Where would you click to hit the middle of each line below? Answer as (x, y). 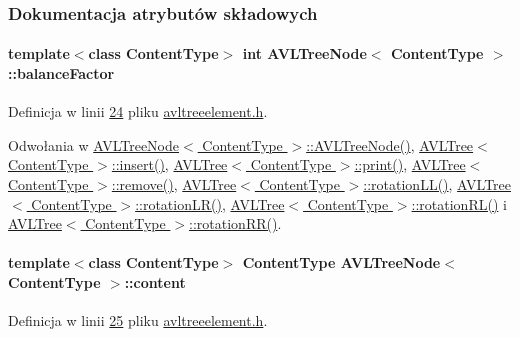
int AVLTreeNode (304, 53)
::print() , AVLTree (410, 164)
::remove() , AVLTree (174, 184)
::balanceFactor (61, 73)
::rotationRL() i (459, 203)
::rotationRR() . (235, 223)
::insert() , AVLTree (169, 164)
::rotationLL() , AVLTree (437, 184)
